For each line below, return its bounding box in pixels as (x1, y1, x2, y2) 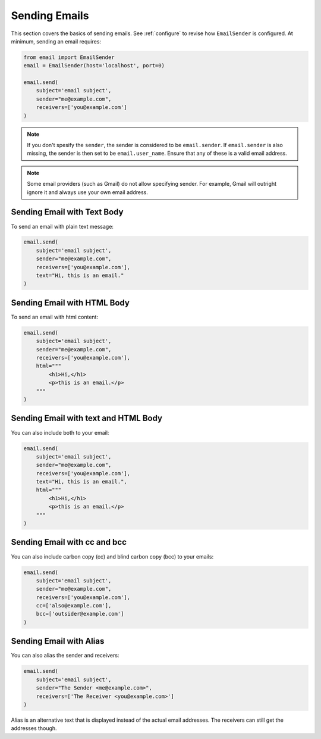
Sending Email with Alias (11, 636, 105, 646)
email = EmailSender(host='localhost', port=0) (23, 63, 165, 69)
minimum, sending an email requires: (11, 38, 101, 45)
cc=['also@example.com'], (36, 602, 112, 609)
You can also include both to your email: (11, 429, 109, 436)
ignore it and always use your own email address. (27, 188, 148, 196)
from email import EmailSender (23, 54, 115, 61)
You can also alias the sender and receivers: (11, 652, 119, 659)
